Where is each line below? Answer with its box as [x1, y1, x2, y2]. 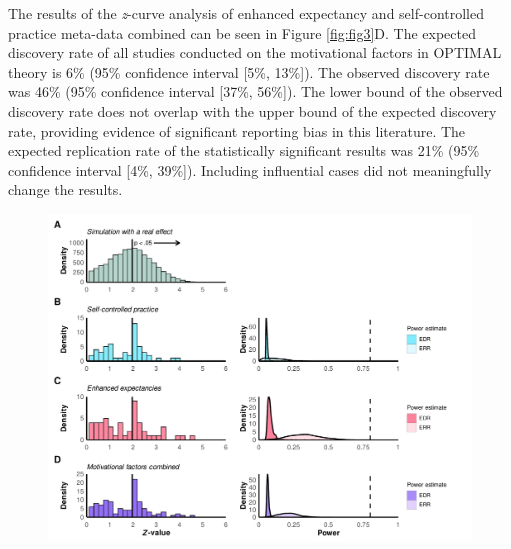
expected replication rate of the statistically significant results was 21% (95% [8, 140, 480, 161]
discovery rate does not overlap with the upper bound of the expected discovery [8, 100, 497, 121]
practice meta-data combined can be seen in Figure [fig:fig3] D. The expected [8, 22, 476, 43]
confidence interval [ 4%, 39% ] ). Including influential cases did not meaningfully [8, 159, 492, 180]
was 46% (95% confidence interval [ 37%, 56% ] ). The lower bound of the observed [8, 81, 503, 102]
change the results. [8, 179, 123, 200]
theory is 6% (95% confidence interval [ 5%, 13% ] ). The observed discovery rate [8, 61, 490, 82]
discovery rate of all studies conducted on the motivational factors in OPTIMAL [8, 42, 502, 63]
